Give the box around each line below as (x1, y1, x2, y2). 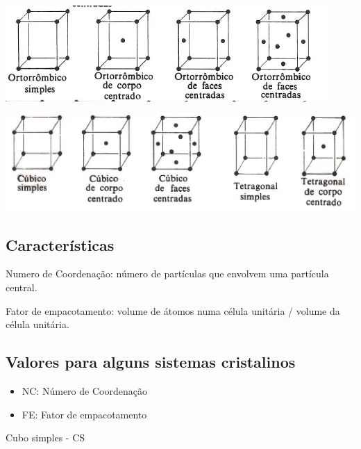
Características (6, 234, 115, 255)
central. (6, 280, 37, 295)
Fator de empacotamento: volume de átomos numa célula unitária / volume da (6, 303, 340, 318)
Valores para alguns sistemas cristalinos (6, 351, 296, 373)
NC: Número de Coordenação (22, 384, 147, 398)
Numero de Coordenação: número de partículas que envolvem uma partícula (6, 266, 329, 281)
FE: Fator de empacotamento (22, 407, 147, 421)
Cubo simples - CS (6, 430, 85, 445)
